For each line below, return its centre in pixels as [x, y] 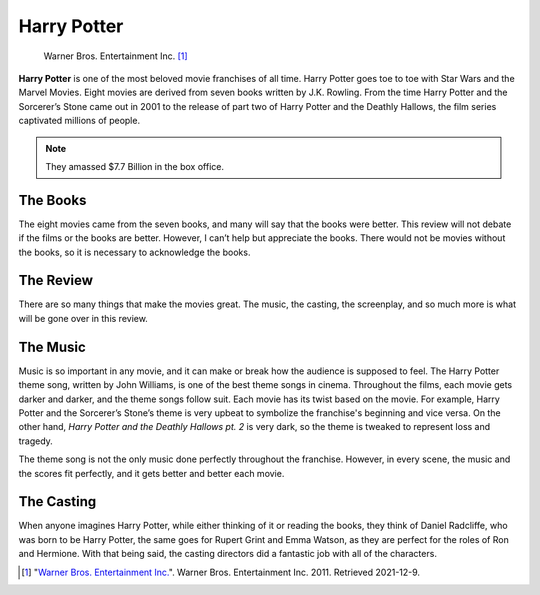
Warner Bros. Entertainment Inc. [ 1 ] [116, 56]
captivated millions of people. [79, 121]
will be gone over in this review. [83, 318]
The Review [56, 280]
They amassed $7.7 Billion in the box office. [135, 166]
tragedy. [36, 441]
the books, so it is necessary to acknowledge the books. [134, 252]
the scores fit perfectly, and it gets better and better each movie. [151, 473]
